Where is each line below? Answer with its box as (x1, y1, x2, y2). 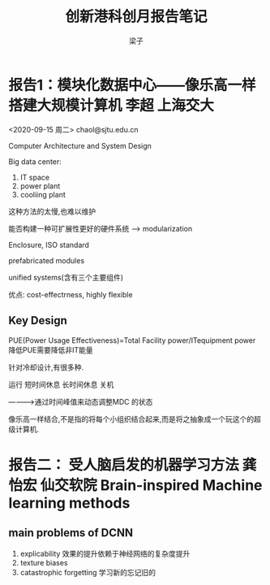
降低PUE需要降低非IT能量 (8, 344, 93, 354)
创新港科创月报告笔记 (64, 7, 208, 26)
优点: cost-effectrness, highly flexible (8, 289, 133, 299)
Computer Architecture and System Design (8, 141, 152, 150)
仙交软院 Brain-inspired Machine (40, 476, 263, 494)
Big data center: (8, 156, 62, 167)
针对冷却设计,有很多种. (8, 362, 84, 372)
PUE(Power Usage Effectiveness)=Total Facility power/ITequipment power (8, 335, 256, 345)
